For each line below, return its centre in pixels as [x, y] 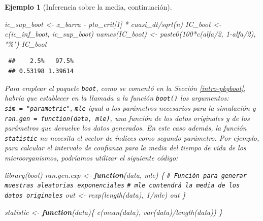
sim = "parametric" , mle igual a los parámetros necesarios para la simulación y [130, 107]
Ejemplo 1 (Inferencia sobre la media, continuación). [88, 7]
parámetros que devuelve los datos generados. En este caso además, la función [126, 128]
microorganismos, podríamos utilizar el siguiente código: [91, 158]
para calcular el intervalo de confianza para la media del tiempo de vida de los [125, 148]
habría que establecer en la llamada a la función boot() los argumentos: [117, 98]
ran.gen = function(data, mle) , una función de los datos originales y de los [127, 118]
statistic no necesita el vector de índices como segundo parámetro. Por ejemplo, [132, 137]
